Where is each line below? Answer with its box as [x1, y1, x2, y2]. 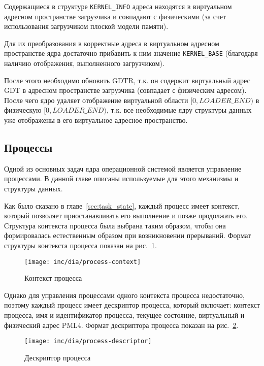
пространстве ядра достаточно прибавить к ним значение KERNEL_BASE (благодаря [4, 48, 258, 58]
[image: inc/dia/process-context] [24, 258, 141, 265]
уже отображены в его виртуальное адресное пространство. [4, 115, 188, 125]
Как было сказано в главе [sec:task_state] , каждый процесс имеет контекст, [4, 200, 240, 211]
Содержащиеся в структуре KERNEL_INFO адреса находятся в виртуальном [4, 1, 232, 11]
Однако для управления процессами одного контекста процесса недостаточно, [4, 289, 245, 300]
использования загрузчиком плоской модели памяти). [4, 21, 169, 31]
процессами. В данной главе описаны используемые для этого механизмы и [4, 173, 239, 184]
